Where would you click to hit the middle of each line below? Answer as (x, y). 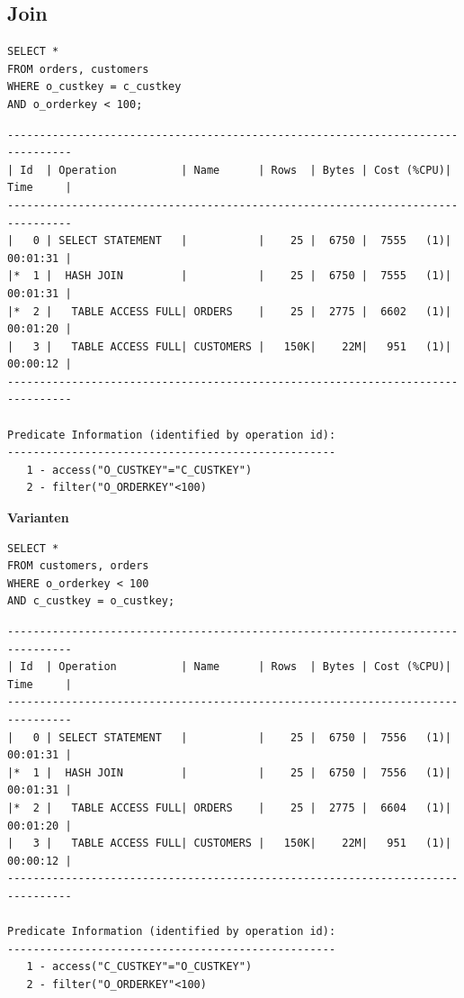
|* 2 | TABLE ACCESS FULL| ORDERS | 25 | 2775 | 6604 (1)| (229, 807)
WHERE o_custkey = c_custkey (94, 87)
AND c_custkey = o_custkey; (91, 601)
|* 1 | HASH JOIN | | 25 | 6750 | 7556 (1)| (229, 772)
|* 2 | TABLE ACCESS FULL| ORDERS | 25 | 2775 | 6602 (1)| (229, 311)
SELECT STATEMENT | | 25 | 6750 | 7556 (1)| (255, 737)
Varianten (38, 517)
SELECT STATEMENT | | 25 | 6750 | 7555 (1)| (255, 241)
